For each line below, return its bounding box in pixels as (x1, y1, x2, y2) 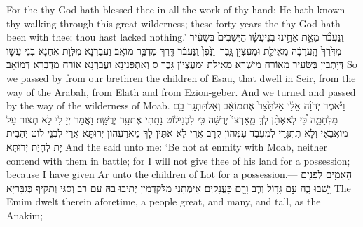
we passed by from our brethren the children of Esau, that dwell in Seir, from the (6, 70, 356, 85)
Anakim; (6, 207, 43, 222)
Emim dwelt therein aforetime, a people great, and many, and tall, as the (6, 194, 321, 209)
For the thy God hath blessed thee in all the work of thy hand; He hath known (6, 2, 345, 16)
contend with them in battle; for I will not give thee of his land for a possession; (6, 153, 350, 167)
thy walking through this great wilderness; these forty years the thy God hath (6, 15, 341, 30)
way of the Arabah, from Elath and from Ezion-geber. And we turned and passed (6, 84, 356, 99)
